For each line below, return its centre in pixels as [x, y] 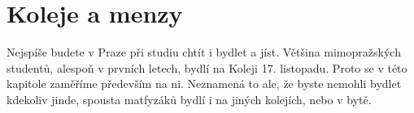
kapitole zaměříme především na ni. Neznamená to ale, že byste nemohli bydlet [204, 84]
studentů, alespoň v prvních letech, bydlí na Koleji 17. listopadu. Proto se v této [207, 67]
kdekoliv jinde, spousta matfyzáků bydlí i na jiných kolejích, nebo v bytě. [189, 99]
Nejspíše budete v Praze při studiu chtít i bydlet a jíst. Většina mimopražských [204, 52]
